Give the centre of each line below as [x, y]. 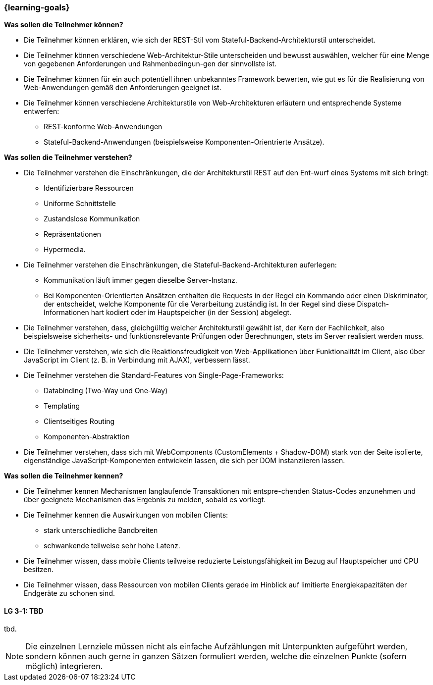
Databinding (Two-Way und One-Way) [106, 391]
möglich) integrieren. [64, 666]
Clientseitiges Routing [79, 422]
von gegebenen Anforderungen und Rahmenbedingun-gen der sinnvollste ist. [150, 64]
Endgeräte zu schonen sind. [69, 593]
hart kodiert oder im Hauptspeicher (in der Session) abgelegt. [191, 313]
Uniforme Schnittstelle [80, 204]
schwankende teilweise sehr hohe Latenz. [112, 546]
